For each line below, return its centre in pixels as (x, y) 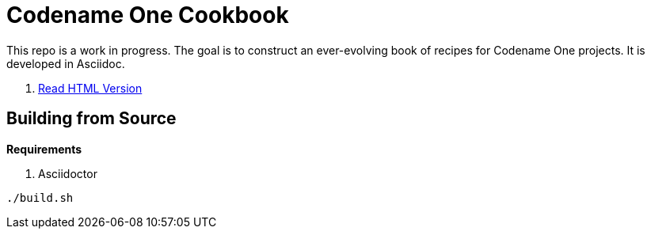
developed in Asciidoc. (66, 63)
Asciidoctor (68, 173)
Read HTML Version (90, 88)
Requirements (44, 149)
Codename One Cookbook (148, 15)
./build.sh (40, 197)
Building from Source (91, 119)
